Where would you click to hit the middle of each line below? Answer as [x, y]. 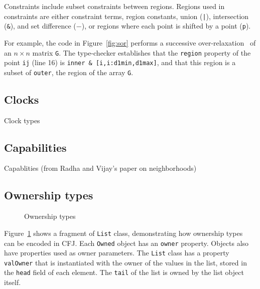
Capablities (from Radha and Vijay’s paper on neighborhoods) [100, 168]
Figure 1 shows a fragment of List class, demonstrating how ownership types [123, 233]
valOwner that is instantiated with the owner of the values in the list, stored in [125, 262]
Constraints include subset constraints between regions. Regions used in [114, 6]
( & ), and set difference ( [40, 26]
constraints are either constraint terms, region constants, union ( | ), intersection [126, 16]
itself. [13, 282]
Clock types [22, 120]
